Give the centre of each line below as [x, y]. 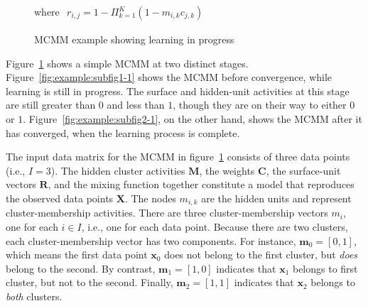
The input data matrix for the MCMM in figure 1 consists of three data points [178, 157]
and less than [136, 105]
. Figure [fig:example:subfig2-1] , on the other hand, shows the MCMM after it [193, 119]
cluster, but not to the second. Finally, [90, 282]
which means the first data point [77, 255]
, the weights [227, 170]
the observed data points [60, 198]
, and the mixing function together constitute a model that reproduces [201, 184]
